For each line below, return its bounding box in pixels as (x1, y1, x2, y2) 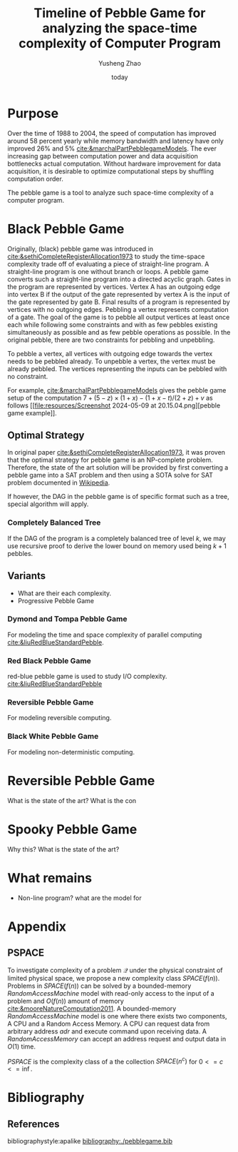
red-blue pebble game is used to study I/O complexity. (7, 672, 167, 681)
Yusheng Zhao (98, 59, 141, 67)
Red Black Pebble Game (7, 655, 91, 665)
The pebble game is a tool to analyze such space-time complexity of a (7, 188, 214, 197)
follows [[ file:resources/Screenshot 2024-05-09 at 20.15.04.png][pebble (7, 401, 221, 410)
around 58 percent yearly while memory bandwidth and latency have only (7, 136, 224, 145)
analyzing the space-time (42, 20, 197, 36)
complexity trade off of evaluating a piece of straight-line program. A (7, 259, 209, 268)
